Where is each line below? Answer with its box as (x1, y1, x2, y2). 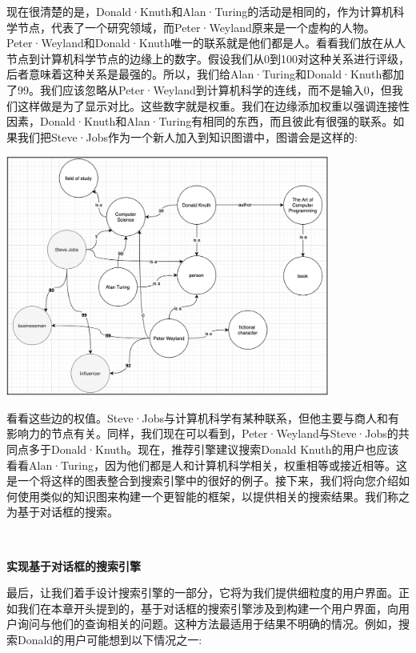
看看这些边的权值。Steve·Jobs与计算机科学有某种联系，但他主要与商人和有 (6, 409, 400, 426)
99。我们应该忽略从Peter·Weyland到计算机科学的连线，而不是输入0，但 (17, 81, 392, 98)
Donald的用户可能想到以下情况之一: (17, 631, 202, 647)
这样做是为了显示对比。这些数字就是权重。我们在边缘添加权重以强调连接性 (17, 97, 410, 114)
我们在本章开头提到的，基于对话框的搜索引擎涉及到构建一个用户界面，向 (17, 599, 398, 616)
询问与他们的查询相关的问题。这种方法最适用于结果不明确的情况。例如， (17, 615, 398, 632)
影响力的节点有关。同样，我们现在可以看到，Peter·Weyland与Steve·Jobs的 (6, 425, 398, 442)
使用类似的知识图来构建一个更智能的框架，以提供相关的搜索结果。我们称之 (17, 487, 410, 504)
